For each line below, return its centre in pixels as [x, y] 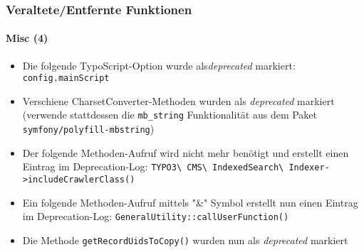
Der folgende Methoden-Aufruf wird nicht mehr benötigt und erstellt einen [186, 152]
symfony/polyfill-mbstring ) [88, 129]
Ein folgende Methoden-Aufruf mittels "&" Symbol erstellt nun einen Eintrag [190, 202]
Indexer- [309, 168]
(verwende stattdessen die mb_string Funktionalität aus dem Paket [170, 115]
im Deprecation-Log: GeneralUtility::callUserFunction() [156, 216]
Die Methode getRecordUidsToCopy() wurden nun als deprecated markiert [185, 240]
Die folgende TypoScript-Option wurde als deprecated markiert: [159, 65]
